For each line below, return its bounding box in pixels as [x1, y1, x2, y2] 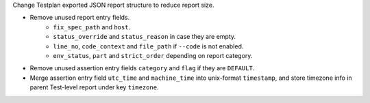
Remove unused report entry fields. [29, 14, 130, 22]
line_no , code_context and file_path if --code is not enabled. [53, 42, 244, 50]
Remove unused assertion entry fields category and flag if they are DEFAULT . [29, 64, 255, 72]
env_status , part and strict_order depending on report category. [53, 51, 253, 59]
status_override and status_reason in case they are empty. [53, 33, 236, 41]
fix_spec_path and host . [53, 23, 130, 31]
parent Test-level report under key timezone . [29, 83, 159, 91]
